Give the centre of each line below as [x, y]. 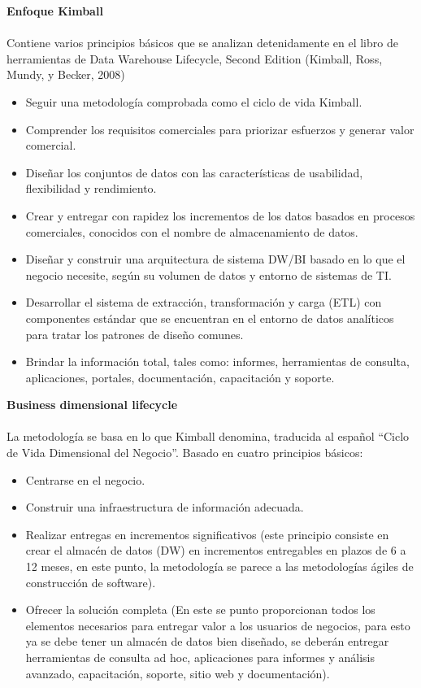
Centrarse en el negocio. [85, 479]
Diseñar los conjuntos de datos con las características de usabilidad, [194, 172]
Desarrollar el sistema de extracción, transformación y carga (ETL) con [204, 302]
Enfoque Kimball [55, 11]
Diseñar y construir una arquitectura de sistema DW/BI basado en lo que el [215, 259]
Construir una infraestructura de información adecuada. [165, 507]
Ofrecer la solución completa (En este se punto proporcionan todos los [200, 610]
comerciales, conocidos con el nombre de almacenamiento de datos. [192, 231]
